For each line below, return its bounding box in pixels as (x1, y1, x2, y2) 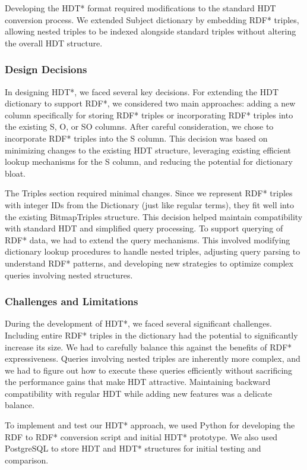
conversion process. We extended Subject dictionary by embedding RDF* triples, (5, 13, 299, 26)
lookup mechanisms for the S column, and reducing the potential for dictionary (5, 155, 293, 168)
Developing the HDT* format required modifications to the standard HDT (5, 2, 276, 14)
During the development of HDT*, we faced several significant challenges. (5, 317, 272, 330)
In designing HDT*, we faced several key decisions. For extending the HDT (5, 85, 278, 98)
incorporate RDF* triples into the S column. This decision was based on (5, 131, 268, 144)
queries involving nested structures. (5, 268, 133, 281)
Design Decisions (5, 62, 87, 77)
